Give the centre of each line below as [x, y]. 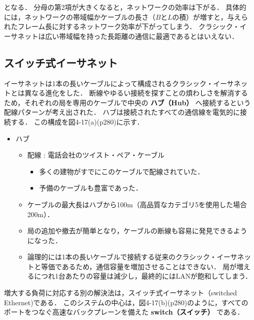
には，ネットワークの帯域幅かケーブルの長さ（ [80, 16]
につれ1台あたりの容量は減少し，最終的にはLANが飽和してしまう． [143, 276]
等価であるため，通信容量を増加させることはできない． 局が [139, 266]
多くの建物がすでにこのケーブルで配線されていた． [122, 171]
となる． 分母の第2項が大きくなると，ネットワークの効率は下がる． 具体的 [125, 7]
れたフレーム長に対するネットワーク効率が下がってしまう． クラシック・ [122, 26]
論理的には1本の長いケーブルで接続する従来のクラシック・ [122, 257]
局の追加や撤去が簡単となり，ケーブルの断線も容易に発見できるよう [137, 231]
